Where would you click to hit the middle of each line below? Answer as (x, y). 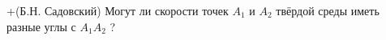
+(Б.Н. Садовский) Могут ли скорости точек (118, 10)
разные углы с (41, 26)
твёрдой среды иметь (328, 10)
